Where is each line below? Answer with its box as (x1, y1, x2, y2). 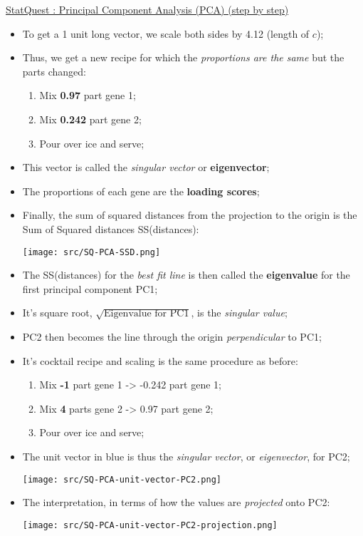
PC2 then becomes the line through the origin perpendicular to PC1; (22, 329, 322, 344)
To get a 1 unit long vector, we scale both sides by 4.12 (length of (22, 26, 310, 41)
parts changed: (22, 63, 86, 78)
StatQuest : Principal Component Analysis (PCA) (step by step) (6, 2, 289, 16)
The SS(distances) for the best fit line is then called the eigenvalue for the (22, 267, 350, 282)
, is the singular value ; (191, 305, 288, 320)
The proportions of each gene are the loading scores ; (22, 183, 260, 198)
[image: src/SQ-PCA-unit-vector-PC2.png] (22, 474, 221, 485)
